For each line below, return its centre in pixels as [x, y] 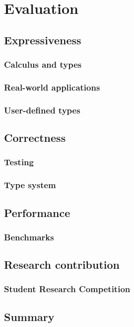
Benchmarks [29, 237]
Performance [37, 212]
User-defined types [42, 110]
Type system [30, 185]
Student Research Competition [67, 289]
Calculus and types [43, 64]
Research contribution [62, 265]
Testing [19, 162]
